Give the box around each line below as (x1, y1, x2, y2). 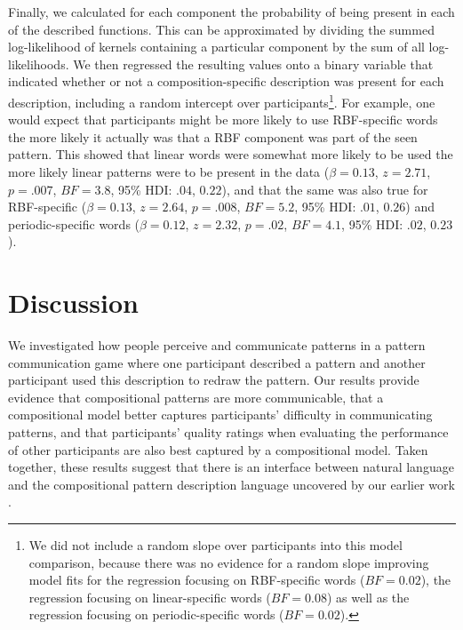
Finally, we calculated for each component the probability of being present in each (8, 3, 455, 20)
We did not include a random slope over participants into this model (28, 536, 403, 554)
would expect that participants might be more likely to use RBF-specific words (8, 110, 438, 129)
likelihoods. (8, 54, 69, 73)
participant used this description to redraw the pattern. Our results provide (8, 371, 419, 389)
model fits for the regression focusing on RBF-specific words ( (28, 570, 365, 589)
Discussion (8, 284, 139, 321)
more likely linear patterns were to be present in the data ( (8, 163, 330, 180)
